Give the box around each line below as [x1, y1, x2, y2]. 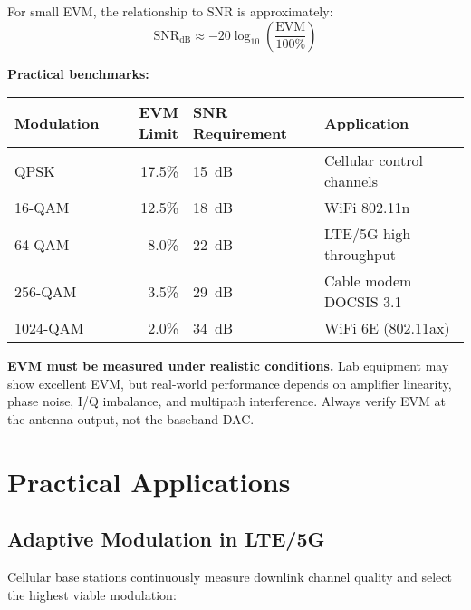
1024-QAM [14, 317, 84, 339]
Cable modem [323, 270, 412, 292]
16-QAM [14, 197, 70, 218]
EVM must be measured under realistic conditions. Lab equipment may [7, 356, 449, 375]
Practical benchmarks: [7, 63, 149, 82]
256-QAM [14, 280, 77, 302]
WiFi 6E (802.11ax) [323, 317, 450, 339]
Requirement [192, 122, 287, 144]
